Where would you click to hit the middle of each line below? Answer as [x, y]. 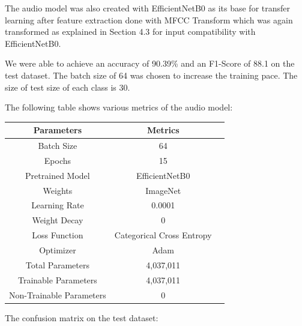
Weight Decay [58, 220]
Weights [58, 190]
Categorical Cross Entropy [163, 235]
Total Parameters [57, 264]
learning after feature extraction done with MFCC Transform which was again [149, 20]
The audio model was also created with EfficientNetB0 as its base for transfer [148, 8]
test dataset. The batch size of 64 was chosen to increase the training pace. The [151, 75]
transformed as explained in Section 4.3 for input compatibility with [130, 32]
